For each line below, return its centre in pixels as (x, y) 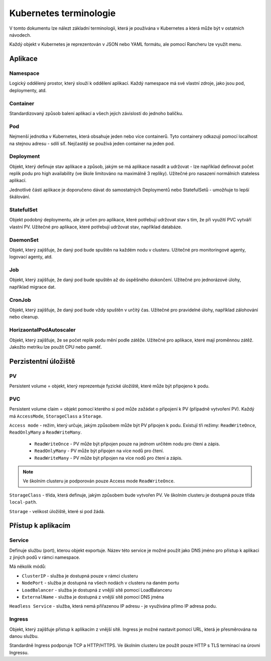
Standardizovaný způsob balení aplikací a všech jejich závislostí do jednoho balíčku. (96, 114)
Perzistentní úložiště (42, 361)
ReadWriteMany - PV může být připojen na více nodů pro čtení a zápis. (108, 458)
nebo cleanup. (24, 317)
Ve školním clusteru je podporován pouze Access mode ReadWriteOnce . (99, 481)
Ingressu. (19, 652)
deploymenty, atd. (28, 90)
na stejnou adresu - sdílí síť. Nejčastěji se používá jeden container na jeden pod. (92, 143)
